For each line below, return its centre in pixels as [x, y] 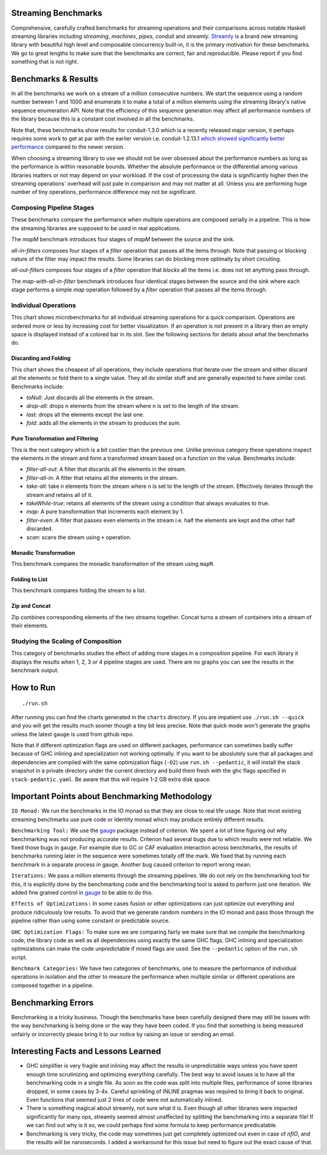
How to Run [33, 687]
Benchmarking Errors [52, 1003]
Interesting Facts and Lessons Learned [86, 1051]
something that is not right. [45, 62]
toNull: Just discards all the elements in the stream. [90, 398]
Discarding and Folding [41, 358]
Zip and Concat [31, 606]
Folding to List [29, 579]
